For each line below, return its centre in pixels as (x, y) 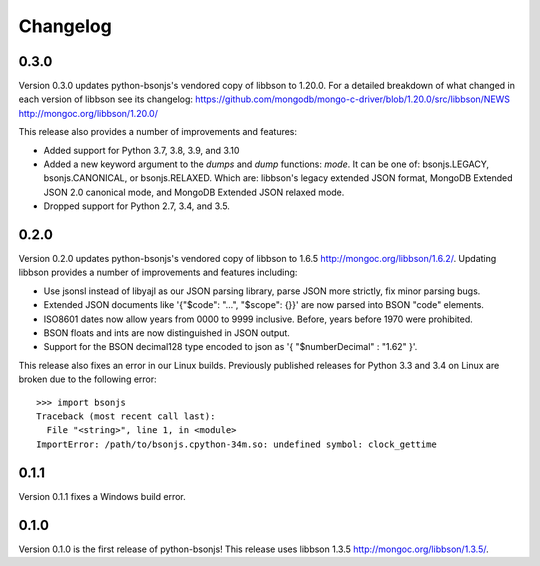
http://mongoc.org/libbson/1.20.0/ (88, 113)
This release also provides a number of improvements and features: (158, 132)
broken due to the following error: (87, 379)
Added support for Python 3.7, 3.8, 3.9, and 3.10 (141, 150)
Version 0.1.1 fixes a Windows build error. (102, 496)
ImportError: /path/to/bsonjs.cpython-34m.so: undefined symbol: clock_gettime (236, 444)
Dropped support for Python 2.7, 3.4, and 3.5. (136, 206)
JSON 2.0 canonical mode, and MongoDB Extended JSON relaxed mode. (194, 192)
